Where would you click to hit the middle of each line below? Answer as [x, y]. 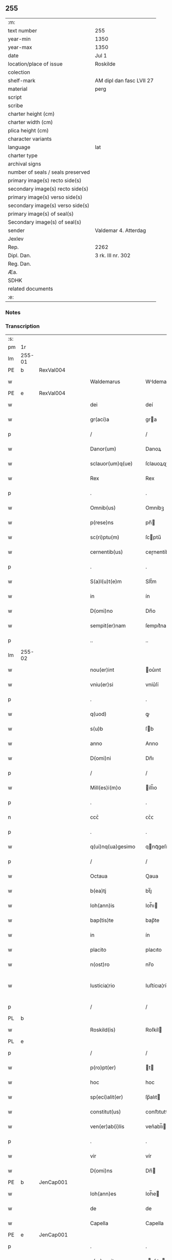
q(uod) [98, 714]
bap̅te [153, 920]
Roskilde [105, 64]
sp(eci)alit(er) [106, 1097]
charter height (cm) [31, 114]
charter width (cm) [30, 122]
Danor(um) [103, 449]
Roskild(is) [103, 1030]
